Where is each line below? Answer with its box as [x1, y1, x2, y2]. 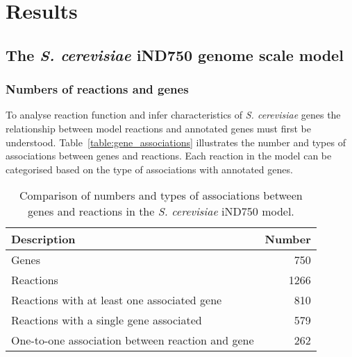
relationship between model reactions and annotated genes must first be [6, 121, 311, 135]
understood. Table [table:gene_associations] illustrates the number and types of [6, 134, 346, 149]
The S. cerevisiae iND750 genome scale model [6, 44, 344, 65]
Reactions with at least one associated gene [11, 292, 222, 308]
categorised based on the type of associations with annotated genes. [6, 162, 293, 176]
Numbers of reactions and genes [6, 80, 189, 98]
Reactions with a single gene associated [11, 312, 202, 329]
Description [11, 231, 76, 247]
